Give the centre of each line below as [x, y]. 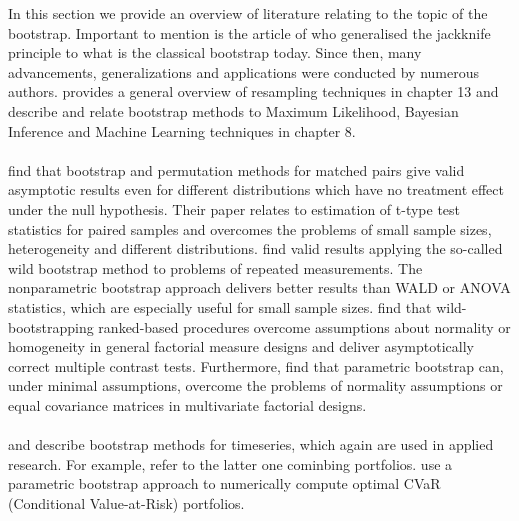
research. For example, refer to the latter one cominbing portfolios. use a [230, 463]
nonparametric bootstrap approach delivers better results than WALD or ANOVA [259, 287]
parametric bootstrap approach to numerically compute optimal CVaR [224, 483]
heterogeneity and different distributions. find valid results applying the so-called [255, 248]
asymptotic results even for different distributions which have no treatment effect [256, 189]
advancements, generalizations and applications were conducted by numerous [243, 71]
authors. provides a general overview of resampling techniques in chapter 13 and [253, 91]
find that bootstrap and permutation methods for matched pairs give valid [236, 169]
